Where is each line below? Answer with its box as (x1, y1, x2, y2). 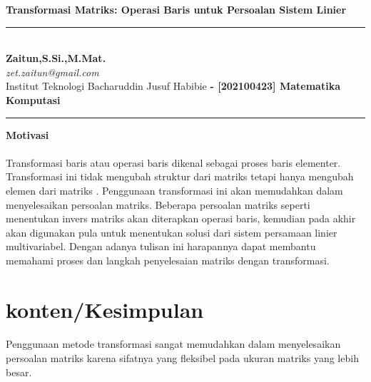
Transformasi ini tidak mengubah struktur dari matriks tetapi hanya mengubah (6, 169, 354, 184)
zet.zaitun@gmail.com (6, 64, 99, 79)
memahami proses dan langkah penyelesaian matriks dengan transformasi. (6, 252, 330, 267)
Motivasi (6, 127, 49, 142)
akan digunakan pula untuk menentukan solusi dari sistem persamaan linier (6, 224, 337, 239)
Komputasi (6, 92, 61, 107)
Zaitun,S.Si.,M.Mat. (6, 51, 106, 66)
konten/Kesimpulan (6, 294, 204, 324)
